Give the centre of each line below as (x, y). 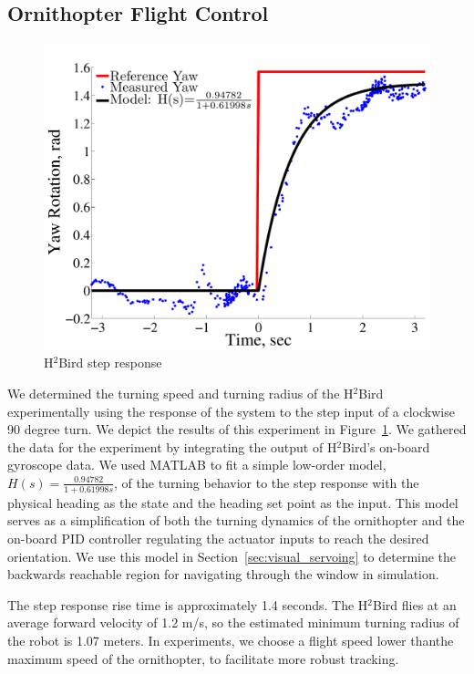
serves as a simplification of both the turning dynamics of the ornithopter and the (236, 520)
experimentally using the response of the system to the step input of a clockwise (231, 411)
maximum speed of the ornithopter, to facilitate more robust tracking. (203, 658)
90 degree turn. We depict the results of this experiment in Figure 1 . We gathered (237, 429)
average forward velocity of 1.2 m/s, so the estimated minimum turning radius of (233, 622)
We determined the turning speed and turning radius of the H (180, 394)
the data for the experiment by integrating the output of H (172, 446)
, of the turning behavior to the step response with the (267, 482)
